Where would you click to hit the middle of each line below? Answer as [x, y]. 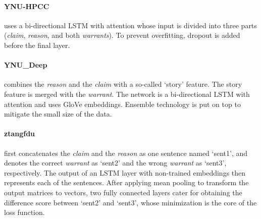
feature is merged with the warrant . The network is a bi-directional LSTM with [127, 94]
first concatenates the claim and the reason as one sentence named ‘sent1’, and [126, 153]
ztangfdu [20, 133]
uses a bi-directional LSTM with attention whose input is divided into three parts [130, 25]
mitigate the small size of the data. [58, 114]
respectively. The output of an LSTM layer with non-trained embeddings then [125, 172]
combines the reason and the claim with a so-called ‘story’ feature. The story [123, 84]
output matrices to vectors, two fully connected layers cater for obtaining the [123, 192]
